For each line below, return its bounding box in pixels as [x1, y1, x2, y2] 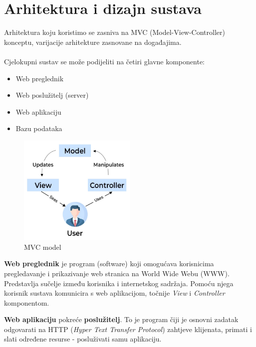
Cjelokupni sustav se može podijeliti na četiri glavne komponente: [4, 56, 205, 66]
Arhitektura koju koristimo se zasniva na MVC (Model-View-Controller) [4, 27, 225, 37]
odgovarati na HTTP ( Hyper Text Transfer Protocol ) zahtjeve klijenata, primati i [4, 324, 252, 334]
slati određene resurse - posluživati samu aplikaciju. [4, 334, 162, 344]
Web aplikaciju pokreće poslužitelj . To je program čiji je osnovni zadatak [4, 314, 239, 325]
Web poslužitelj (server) [15, 90, 89, 100]
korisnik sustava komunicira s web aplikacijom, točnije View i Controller [4, 288, 225, 298]
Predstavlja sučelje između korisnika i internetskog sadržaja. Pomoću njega [4, 278, 234, 288]
